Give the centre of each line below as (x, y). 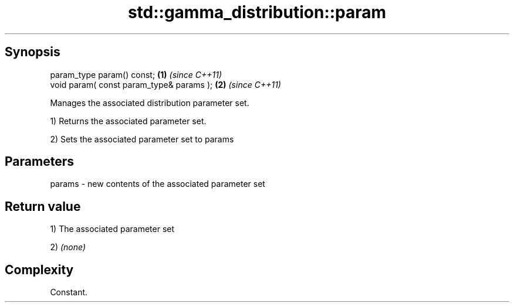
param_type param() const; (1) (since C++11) (136, 74)
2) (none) (68, 247)
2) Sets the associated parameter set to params (142, 139)
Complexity (39, 270)
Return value (43, 206)
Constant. (69, 292)
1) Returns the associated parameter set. (128, 121)
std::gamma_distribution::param (257, 12)
